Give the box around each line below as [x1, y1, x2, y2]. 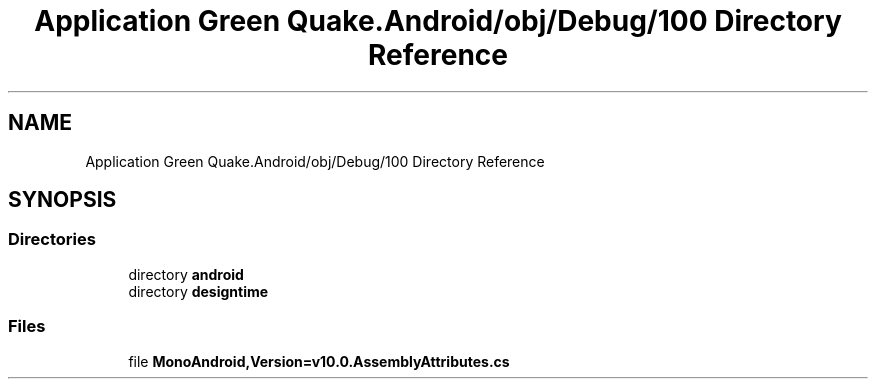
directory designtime [128, 282, 269, 300]
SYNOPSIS [8, 187, 117, 213]
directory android [128, 265, 244, 283]
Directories [8, 229, 96, 250]
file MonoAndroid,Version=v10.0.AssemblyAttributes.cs [128, 352, 510, 370]
